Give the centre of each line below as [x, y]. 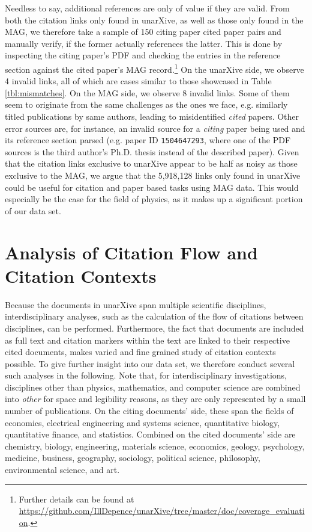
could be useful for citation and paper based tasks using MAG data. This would [152, 187]
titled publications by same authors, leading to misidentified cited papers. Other [152, 116]
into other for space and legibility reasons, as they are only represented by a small [155, 399]
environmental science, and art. [62, 470]
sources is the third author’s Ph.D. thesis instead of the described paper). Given [152, 151]
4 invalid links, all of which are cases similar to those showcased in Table [138, 81]
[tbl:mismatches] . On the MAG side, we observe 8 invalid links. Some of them [147, 92]
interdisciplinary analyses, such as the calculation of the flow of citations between [154, 316]
